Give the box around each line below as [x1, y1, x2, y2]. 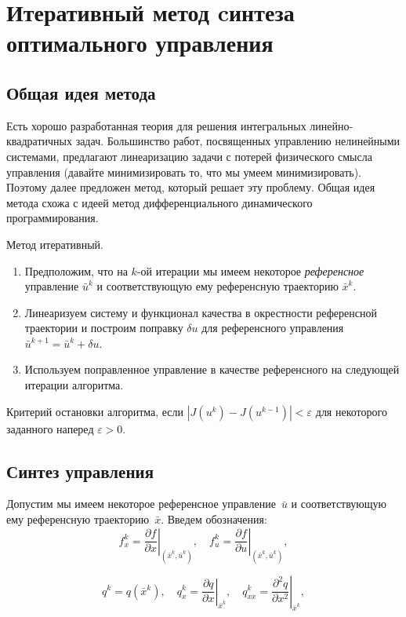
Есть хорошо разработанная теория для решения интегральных [6, 117, 306, 133]
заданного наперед [6, 420, 94, 436]
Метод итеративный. [6, 235, 103, 252]
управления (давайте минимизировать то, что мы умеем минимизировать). [6, 163, 361, 180]
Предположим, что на [24, 262, 128, 279]
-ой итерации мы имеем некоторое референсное [136, 262, 364, 279]
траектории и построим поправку [24, 319, 183, 336]
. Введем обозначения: [161, 511, 267, 528]
